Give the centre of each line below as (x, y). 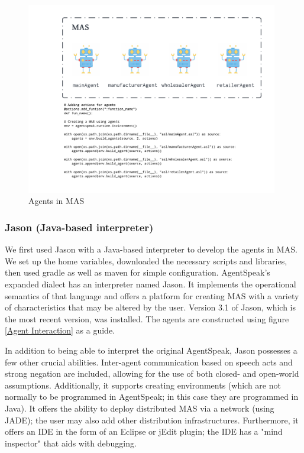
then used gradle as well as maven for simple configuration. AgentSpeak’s (138, 272)
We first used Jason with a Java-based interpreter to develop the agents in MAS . (151, 249)
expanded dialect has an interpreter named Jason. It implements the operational (151, 284)
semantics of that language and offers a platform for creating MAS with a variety (152, 295)
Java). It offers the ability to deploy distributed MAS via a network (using (140, 408)
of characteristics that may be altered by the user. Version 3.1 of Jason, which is (150, 307)
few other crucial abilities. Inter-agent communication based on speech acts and (149, 362)
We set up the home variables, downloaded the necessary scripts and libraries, (146, 261)
